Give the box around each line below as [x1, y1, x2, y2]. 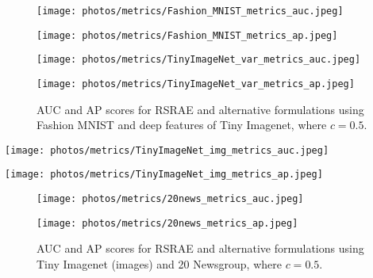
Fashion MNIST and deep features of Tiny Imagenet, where [37, 116, 327, 133]
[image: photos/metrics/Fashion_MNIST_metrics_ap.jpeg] [37, 29, 338, 41]
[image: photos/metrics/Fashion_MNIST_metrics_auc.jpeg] [37, 6, 344, 17]
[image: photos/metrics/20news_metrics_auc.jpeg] [37, 193, 304, 205]
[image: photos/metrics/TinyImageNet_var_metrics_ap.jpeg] [37, 78, 355, 89]
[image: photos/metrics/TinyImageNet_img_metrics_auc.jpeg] [5, 144, 329, 156]
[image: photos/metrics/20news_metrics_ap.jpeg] [37, 217, 298, 229]
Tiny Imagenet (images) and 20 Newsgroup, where [37, 256, 282, 272]
